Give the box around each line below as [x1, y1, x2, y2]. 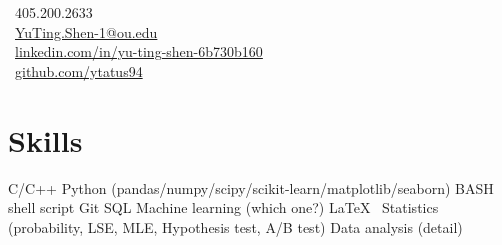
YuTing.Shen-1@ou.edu [15, 21, 158, 42]
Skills [8, 119, 83, 160]
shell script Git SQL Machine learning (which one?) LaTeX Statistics [8, 197, 439, 218]
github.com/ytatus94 [15, 60, 143, 81]
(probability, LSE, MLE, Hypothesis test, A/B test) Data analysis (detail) [8, 216, 463, 237]
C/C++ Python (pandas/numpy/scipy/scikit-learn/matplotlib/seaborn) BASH [8, 177, 494, 198]
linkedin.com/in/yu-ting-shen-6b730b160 [15, 41, 263, 62]
